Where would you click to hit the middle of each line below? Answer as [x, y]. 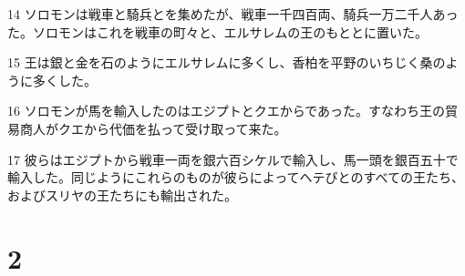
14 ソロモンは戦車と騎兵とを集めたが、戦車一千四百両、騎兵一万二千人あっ [233, 14]
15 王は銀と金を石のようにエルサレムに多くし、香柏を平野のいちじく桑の [227, 62]
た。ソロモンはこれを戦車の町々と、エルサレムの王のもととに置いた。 [217, 31]
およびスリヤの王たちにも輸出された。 [122, 194]
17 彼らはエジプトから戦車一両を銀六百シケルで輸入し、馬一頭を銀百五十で [233, 159]
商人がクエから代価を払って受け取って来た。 [153, 128]
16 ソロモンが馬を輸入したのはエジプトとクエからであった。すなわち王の [227, 111]
